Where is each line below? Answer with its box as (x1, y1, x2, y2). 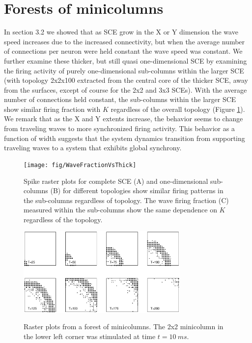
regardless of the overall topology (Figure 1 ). (111, 103, 245, 114)
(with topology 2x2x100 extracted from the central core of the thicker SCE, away (4, 75, 248, 85)
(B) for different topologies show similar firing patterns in (50, 185, 224, 196)
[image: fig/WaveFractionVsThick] (24, 161, 137, 169)
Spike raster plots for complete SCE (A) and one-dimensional (24, 175, 208, 186)
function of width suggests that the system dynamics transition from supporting (4, 133, 245, 143)
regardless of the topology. (24, 214, 103, 224)
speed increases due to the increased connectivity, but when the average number (4, 36, 245, 46)
